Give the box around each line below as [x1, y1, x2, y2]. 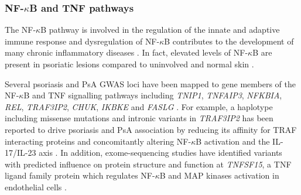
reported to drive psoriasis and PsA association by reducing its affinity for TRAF [5, 123, 297, 135]
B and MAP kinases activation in [159, 169, 279, 182]
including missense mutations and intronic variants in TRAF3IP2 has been [5, 112, 273, 124]
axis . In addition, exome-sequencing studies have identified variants [39, 146, 282, 159]
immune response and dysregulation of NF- [5, 35, 160, 47]
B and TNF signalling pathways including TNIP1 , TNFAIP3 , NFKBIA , [23, 89, 282, 101]
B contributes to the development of [164, 35, 294, 47]
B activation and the [196, 135, 270, 147]
